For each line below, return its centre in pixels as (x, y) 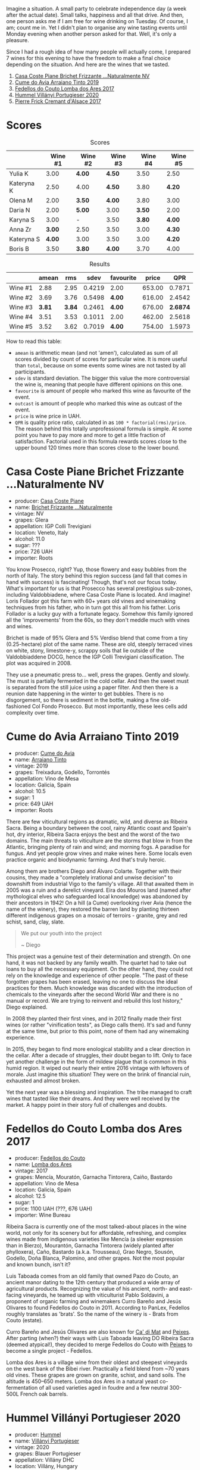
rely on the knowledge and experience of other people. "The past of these (97, 975)
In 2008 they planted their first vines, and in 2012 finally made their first (94, 1018)
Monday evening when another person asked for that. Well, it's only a (91, 34)
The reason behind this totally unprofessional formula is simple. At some (103, 429)
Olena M (21, 200)
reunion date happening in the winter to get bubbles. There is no (85, 694)
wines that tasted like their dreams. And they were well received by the (93, 1098)
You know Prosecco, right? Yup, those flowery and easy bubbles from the (96, 569)
